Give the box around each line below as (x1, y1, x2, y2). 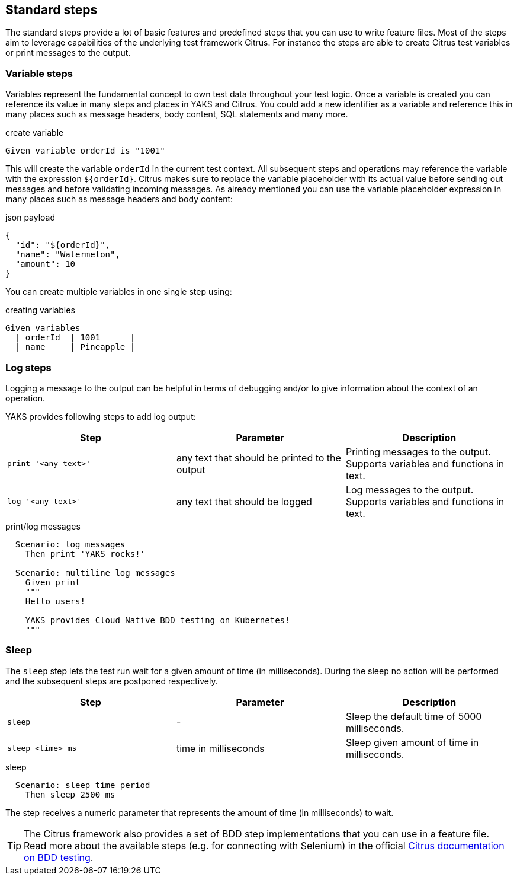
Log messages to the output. (345, 483, 474, 496)
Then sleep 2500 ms (25, 789, 115, 799)
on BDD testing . (24, 851, 94, 863)
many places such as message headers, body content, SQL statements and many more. (5, 109, 348, 120)
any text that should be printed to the (176, 451, 341, 464)
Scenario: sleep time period (15, 780, 150, 790)
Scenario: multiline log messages (15, 567, 175, 578)
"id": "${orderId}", (15, 240, 111, 250)
